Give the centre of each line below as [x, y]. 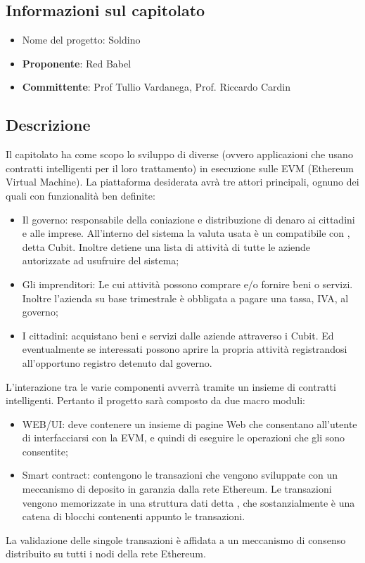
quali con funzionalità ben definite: [81, 195]
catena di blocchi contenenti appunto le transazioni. [134, 516]
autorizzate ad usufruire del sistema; [101, 260]
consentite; [45, 451]
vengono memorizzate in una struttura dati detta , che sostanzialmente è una [188, 502]
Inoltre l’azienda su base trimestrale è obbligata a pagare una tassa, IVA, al [185, 298]
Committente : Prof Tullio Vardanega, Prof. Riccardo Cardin [156, 87]
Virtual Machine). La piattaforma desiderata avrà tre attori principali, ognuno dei [182, 182]
